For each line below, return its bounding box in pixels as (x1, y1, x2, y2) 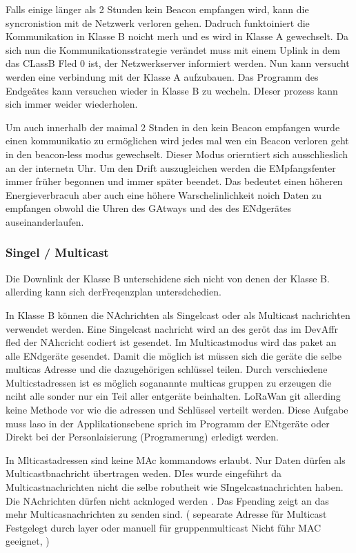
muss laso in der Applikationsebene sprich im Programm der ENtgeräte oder (6, 416, 330, 430)
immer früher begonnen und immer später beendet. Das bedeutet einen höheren (6, 174, 343, 188)
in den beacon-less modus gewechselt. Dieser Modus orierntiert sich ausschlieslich (6, 146, 348, 161)
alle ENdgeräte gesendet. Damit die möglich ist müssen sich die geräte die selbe (6, 348, 342, 362)
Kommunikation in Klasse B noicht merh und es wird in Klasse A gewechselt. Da (6, 29, 349, 43)
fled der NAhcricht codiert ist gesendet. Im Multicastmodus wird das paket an (6, 335, 337, 349)
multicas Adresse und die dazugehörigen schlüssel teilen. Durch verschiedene (6, 362, 328, 376)
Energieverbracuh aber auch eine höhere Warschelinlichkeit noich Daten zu (6, 187, 322, 202)
